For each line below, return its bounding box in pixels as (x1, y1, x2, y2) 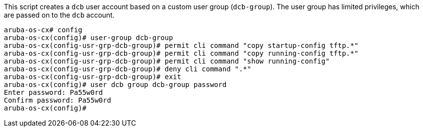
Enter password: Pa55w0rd (4, 88, 103, 96)
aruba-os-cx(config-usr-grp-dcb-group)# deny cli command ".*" (4, 65, 251, 73)
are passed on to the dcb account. (4, 11, 115, 19)
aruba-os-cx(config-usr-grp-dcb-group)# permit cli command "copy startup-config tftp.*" (4, 42, 358, 49)
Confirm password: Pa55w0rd (4, 96, 111, 104)
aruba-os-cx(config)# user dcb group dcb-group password (4, 81, 227, 88)
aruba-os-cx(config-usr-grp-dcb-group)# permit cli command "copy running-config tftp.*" (4, 49, 358, 57)
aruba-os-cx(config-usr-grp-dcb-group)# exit (4, 73, 181, 81)
